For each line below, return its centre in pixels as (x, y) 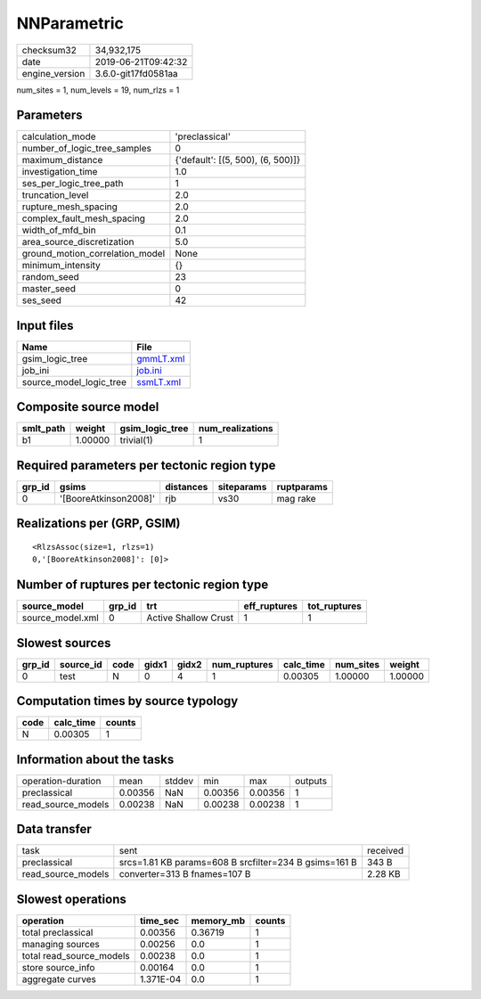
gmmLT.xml (161, 358)
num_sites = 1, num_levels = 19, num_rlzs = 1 (98, 90)
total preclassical (57, 932)
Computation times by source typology (127, 701)
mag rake (296, 499)
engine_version (53, 73)
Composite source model (88, 407)
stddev (179, 781)
